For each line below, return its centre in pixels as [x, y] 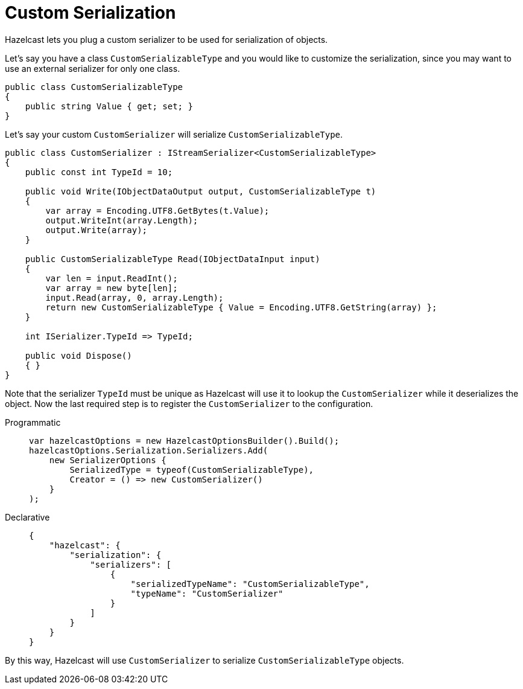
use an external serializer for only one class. [93, 68]
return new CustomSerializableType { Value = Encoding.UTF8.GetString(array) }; [241, 307]
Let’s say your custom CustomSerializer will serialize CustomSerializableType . [174, 134]
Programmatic [33, 422]
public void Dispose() [78, 355]
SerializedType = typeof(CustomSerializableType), [192, 469]
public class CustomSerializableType [94, 87]
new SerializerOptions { [108, 460]
